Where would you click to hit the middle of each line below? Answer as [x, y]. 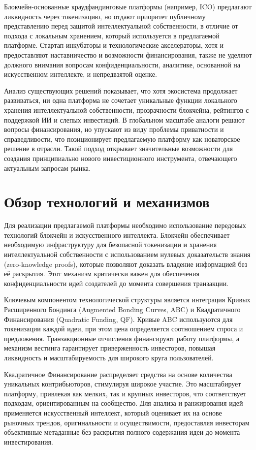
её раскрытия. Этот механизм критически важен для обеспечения [102, 273]
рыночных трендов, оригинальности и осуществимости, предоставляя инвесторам [127, 422]
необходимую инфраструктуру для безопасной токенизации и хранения [111, 244]
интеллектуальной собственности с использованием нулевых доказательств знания [127, 254]
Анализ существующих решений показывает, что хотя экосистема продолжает [121, 90]
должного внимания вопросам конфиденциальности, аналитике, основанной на [122, 64]
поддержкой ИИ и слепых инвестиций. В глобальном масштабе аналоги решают [124, 119]
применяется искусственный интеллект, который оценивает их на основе [113, 412]
